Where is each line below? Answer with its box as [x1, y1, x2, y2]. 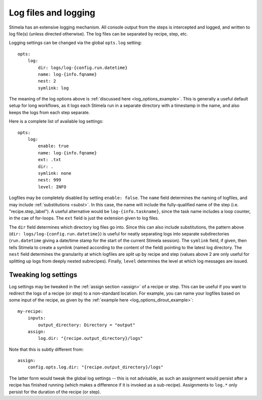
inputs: [27, 316, 46, 321]
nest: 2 [38, 78, 56, 84]
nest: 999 [38, 177, 62, 183]
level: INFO [38, 184, 66, 189]
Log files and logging [9, 7, 96, 18]
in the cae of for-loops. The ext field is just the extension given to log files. [9, 215, 159, 221]
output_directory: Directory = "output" [38, 322, 135, 328]
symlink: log [38, 85, 69, 91]
